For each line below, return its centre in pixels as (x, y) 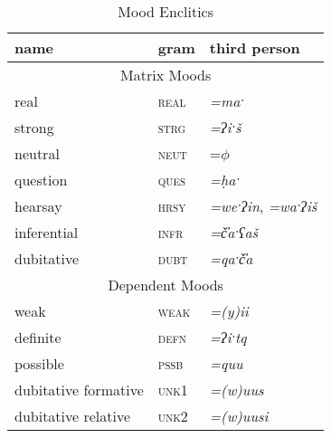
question (41, 180)
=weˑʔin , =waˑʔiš (263, 206)
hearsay (38, 206)
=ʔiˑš (225, 127)
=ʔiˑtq (228, 337)
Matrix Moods (166, 75)
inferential (47, 232)
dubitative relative (73, 416)
